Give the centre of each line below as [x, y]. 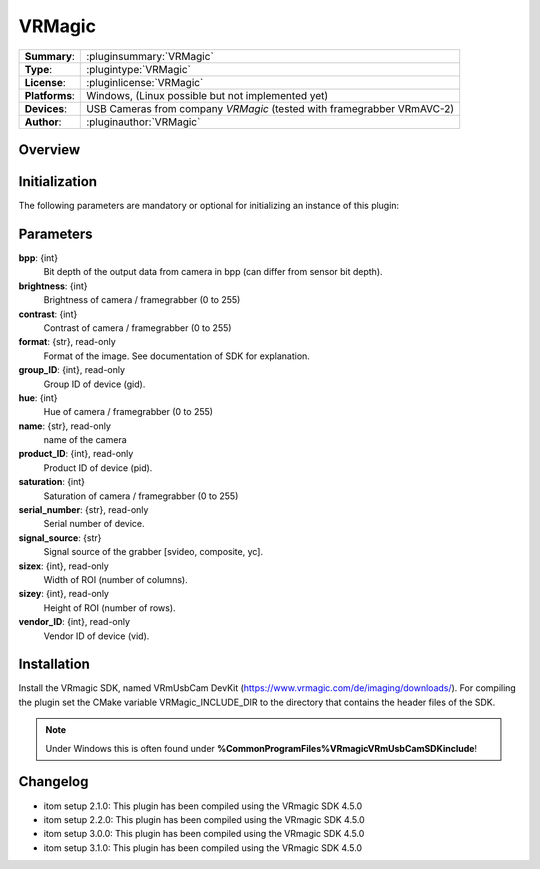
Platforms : [49, 95]
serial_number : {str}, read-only [83, 510]
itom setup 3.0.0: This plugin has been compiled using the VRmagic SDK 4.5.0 [204, 834]
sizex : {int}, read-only [63, 566]
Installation [54, 664]
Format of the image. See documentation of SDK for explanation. [176, 356]
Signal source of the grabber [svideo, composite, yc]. [153, 552]
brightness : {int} [53, 286]
